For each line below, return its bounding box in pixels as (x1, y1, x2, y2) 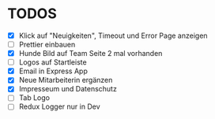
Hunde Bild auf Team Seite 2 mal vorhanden (18, 49, 163, 58)
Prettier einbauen (18, 40, 76, 49)
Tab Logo (18, 93, 51, 102)
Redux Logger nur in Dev (18, 102, 100, 111)
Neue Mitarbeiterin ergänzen (18, 76, 113, 85)
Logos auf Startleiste (18, 58, 88, 67)
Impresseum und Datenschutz (18, 84, 118, 94)
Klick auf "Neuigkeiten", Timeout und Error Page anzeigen (18, 31, 208, 40)
